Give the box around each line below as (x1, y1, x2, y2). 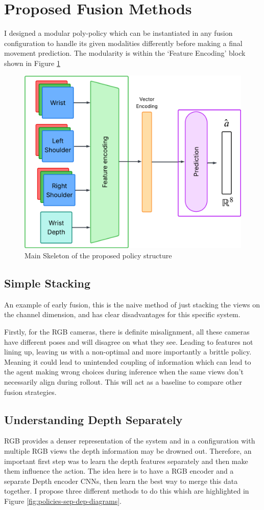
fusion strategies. (4, 386, 57, 397)
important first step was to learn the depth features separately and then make (4, 455, 248, 466)
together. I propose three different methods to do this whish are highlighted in (4, 485, 249, 496)
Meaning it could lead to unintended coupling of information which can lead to (4, 356, 251, 367)
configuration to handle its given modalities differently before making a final (4, 37, 243, 48)
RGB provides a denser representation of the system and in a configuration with (4, 435, 255, 446)
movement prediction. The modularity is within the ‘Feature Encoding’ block (4, 48, 246, 58)
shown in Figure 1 (4, 57, 60, 68)
